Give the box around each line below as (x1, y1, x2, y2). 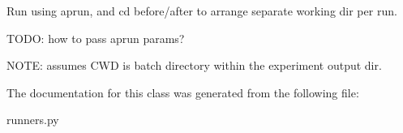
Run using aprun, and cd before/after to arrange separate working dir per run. (6, 2, 397, 19)
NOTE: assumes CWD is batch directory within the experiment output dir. (6, 57, 382, 74)
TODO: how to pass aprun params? (6, 29, 185, 46)
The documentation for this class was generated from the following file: (6, 84, 359, 101)
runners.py (6, 111, 59, 128)
